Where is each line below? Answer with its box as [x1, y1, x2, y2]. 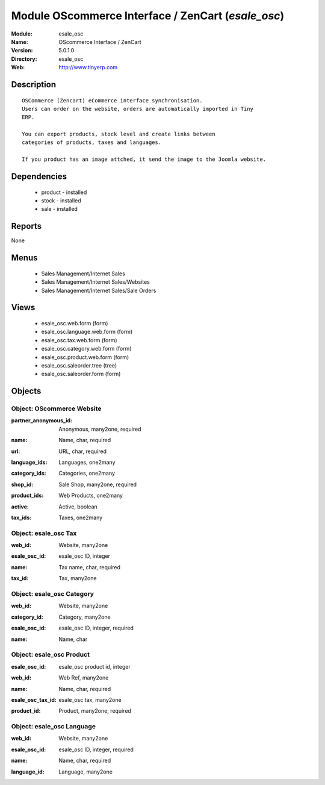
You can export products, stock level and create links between [22, 131, 216, 138]
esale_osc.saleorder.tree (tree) [41, 361, 117, 369]
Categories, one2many [58, 470, 116, 477]
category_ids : [11, 470, 46, 477]
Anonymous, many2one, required [58, 425, 141, 433]
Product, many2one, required [58, 707, 132, 715]
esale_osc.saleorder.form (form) [41, 371, 121, 378]
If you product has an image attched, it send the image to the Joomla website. [22, 156, 267, 163]
